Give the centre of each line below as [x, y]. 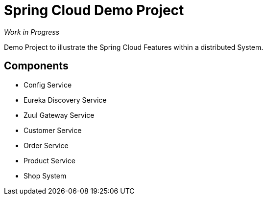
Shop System [45, 176]
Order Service [46, 145]
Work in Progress [32, 32]
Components [36, 66]
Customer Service [53, 130]
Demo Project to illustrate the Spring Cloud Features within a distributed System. [134, 47]
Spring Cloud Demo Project [94, 10]
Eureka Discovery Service [65, 100]
